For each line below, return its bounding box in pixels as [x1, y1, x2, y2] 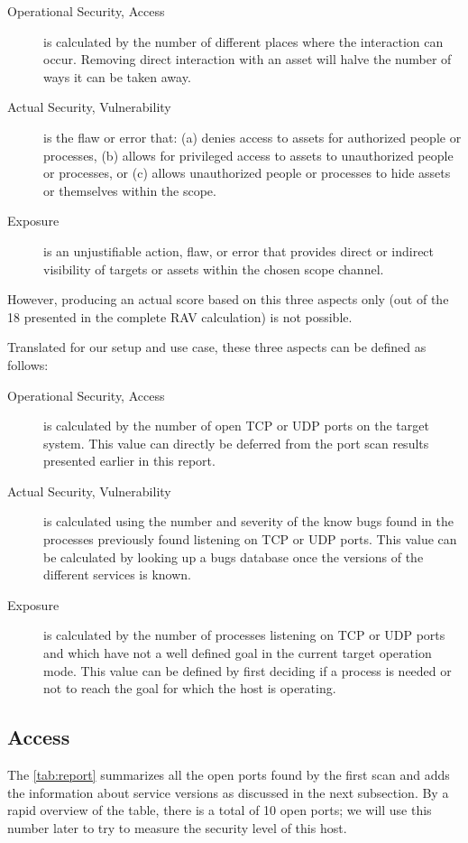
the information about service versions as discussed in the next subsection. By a [7, 783, 449, 801]
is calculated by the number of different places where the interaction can [43, 32, 444, 51]
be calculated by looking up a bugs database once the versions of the [43, 547, 424, 566]
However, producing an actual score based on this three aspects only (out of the [7, 290, 449, 309]
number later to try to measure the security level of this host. [7, 818, 347, 837]
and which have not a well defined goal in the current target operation [43, 644, 432, 662]
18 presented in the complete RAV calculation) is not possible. [7, 307, 353, 326]
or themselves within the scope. [43, 181, 216, 199]
